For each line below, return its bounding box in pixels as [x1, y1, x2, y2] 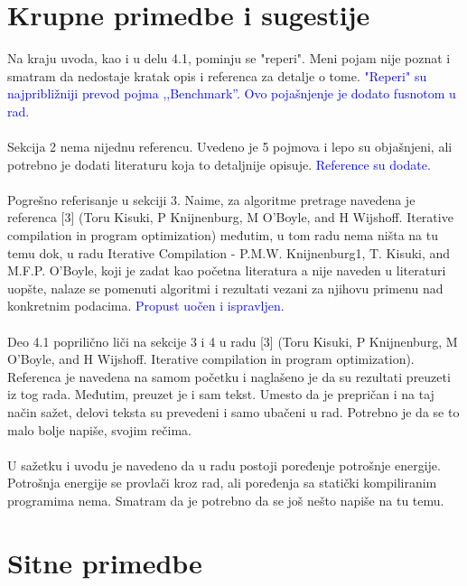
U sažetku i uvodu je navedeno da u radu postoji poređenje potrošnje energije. [7, 455, 441, 474]
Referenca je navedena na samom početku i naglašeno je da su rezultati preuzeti [7, 367, 451, 386]
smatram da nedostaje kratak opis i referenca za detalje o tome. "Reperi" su [7, 66, 427, 85]
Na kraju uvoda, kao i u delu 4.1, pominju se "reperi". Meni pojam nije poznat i [7, 49, 451, 68]
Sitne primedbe [7, 544, 202, 581]
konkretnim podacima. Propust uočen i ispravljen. [7, 296, 285, 315]
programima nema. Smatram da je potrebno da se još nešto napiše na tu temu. [7, 490, 444, 509]
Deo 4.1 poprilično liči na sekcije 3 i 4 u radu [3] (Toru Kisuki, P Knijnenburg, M [7, 331, 458, 350]
